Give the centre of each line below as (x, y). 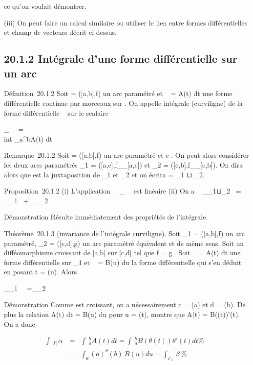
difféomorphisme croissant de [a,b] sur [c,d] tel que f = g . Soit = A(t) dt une (122, 253)
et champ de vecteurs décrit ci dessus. (60, 32)
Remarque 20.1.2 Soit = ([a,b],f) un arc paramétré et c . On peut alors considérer (126, 155)
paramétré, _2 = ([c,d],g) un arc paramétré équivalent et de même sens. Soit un (124, 243)
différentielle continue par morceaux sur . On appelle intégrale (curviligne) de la (123, 103)
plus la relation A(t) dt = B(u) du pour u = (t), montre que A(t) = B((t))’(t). (122, 314)
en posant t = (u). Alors (41, 272)
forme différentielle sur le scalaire (56, 112)
